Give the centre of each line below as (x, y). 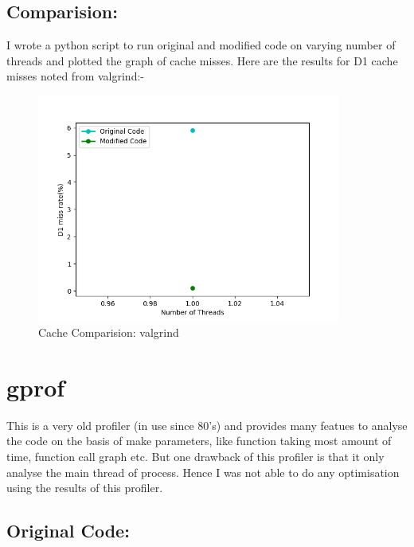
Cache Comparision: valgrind (109, 332)
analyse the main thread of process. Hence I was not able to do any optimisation (203, 472)
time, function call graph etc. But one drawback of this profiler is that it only (195, 456)
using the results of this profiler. (85, 488)
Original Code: (68, 531)
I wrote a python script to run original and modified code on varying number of (201, 45)
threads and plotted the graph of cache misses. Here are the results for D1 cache (202, 60)
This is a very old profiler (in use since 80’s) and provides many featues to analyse (207, 425)
